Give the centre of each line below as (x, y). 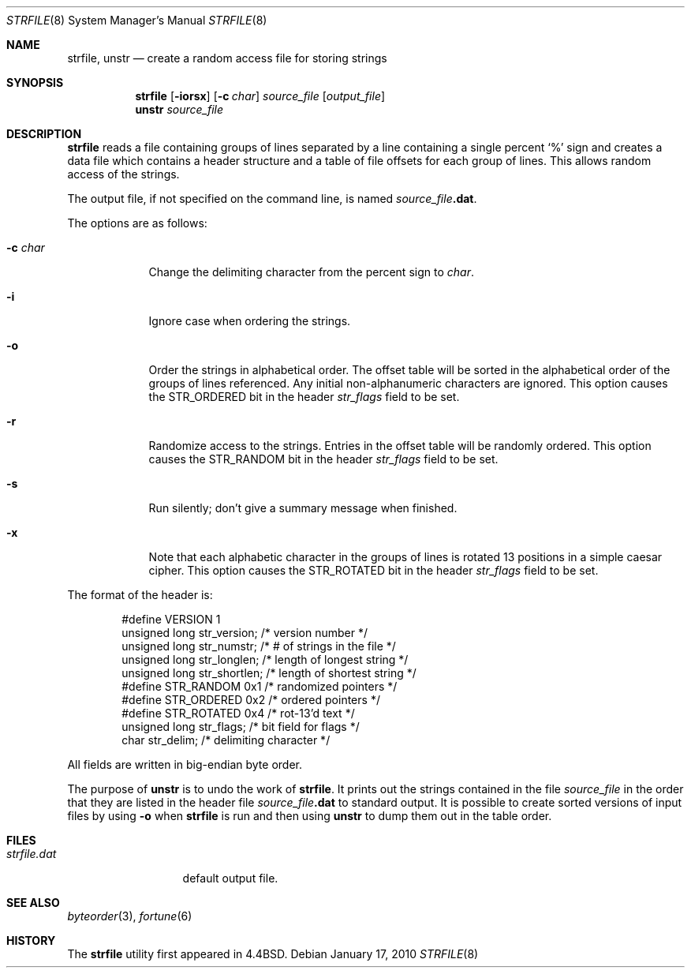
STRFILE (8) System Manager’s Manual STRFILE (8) (137, 20)
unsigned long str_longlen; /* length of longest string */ (265, 659)
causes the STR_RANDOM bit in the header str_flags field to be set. (323, 459)
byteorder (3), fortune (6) (130, 916)
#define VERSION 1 (171, 619)
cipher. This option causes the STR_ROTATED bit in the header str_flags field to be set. (374, 570)
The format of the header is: (140, 595)
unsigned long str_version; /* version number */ (245, 633)
